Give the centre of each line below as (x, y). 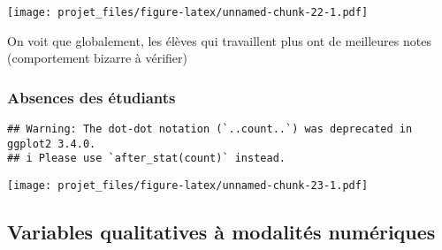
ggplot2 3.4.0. (52, 144)
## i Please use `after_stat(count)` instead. (146, 159)
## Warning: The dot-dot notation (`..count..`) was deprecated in (210, 129)
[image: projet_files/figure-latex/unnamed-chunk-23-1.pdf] (188, 186)
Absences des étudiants (91, 97)
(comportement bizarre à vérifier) (97, 58)
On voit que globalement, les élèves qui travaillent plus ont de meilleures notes (219, 40)
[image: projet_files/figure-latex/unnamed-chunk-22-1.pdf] (188, 12)
